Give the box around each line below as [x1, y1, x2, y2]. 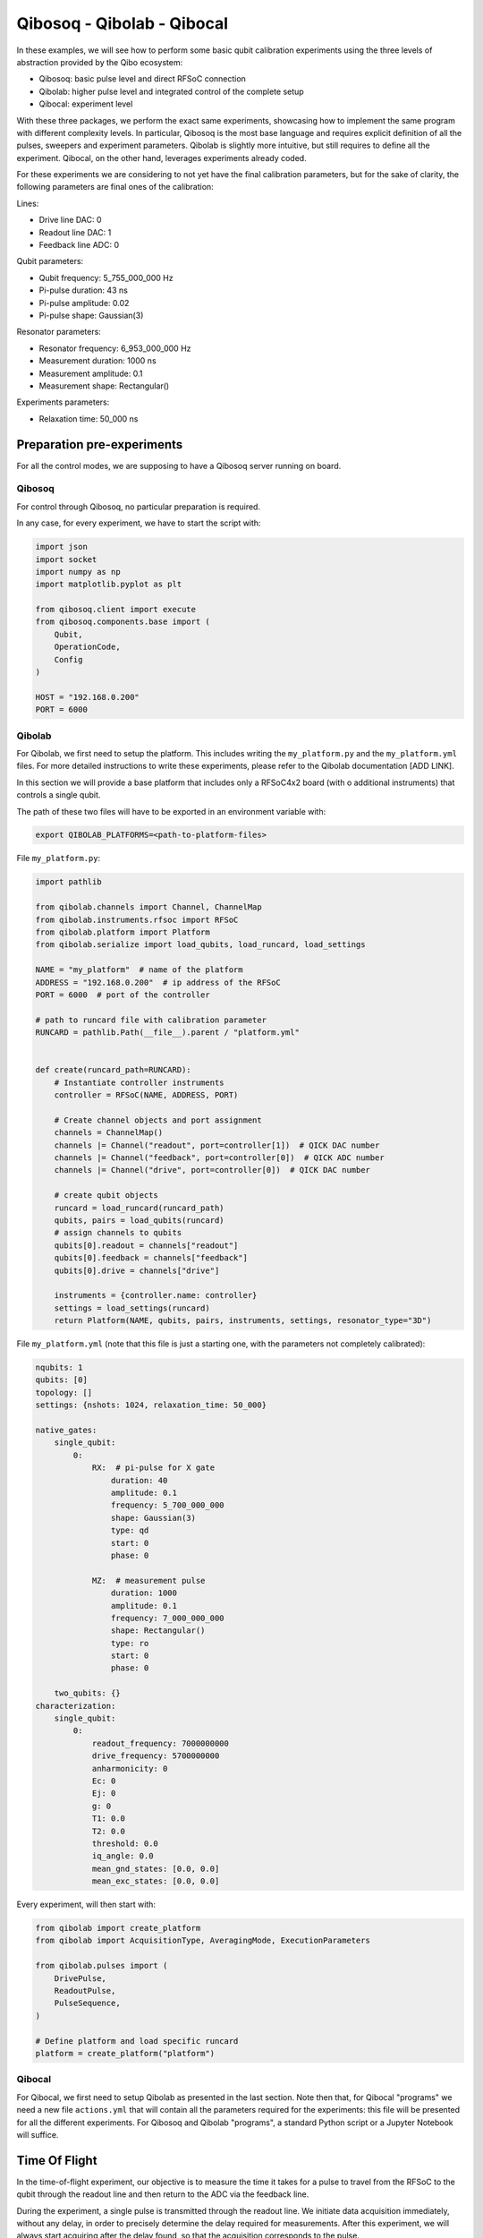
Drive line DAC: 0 [38, 215, 102, 226]
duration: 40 [110, 1475, 168, 1485]
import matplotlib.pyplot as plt [35, 579, 182, 590]
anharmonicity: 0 [91, 1764, 168, 1773]
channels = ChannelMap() [54, 1128, 164, 1138]
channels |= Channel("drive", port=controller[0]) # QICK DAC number [54, 1165, 371, 1175]
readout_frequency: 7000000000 [91, 1738, 230, 1748]
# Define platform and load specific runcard [35, 2036, 239, 2046]
